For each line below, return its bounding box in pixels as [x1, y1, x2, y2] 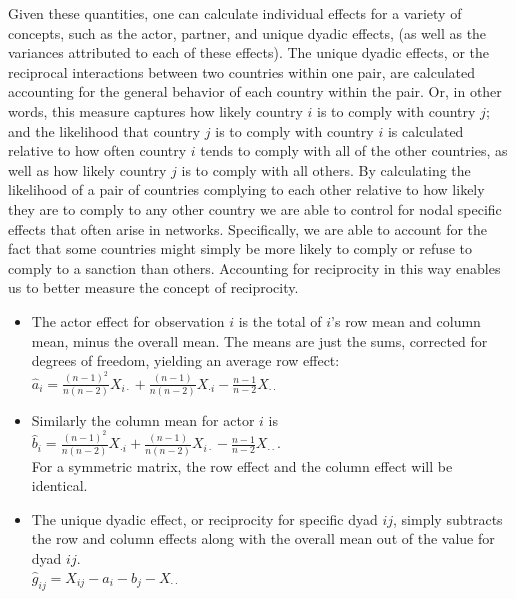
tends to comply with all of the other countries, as [200, 140, 508, 161]
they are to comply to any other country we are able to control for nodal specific [8, 198, 502, 219]
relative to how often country [8, 140, 187, 161]
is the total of [238, 310, 322, 331]
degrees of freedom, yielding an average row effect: [31, 350, 340, 371]
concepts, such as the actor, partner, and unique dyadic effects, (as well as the [8, 22, 487, 43]
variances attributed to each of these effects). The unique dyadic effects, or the [8, 42, 490, 63]
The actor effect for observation [31, 310, 225, 331]
